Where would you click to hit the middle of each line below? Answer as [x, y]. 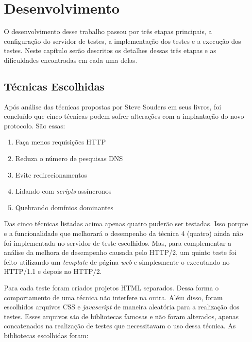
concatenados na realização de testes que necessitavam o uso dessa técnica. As [120, 326]
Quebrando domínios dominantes [64, 207]
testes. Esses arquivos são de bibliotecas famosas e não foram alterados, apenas [121, 316]
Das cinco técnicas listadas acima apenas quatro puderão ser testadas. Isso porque [126, 224]
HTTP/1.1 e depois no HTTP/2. [53, 271]
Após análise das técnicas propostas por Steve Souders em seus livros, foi [113, 106]
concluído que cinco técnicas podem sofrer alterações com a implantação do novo [124, 116]
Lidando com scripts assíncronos [63, 191]
